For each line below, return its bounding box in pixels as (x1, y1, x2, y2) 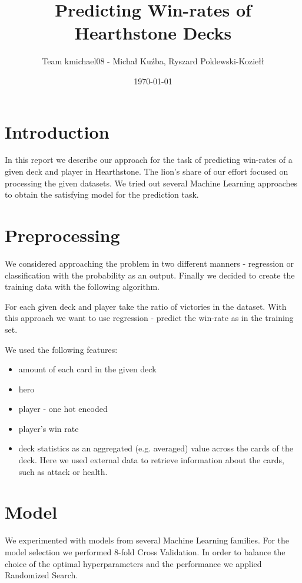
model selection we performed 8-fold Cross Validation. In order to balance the (5, 545, 286, 558)
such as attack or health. (18, 465, 108, 477)
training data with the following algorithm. (5, 280, 160, 293)
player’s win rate (18, 422, 79, 434)
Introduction (5, 119, 109, 143)
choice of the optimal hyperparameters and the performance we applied (5, 557, 262, 569)
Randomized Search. (5, 569, 78, 581)
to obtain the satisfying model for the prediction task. (5, 188, 199, 201)
